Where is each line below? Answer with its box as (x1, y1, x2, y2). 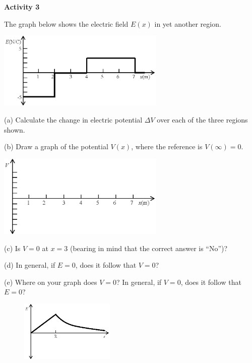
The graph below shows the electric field (4, 18, 129, 29)
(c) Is (4, 243, 21, 253)
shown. (4, 124, 25, 135)
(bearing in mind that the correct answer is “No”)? (70, 243, 228, 253)
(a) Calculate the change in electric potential (4, 114, 143, 125)
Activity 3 (4, 2, 40, 12)
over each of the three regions (157, 114, 248, 125)
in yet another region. (154, 18, 221, 29)
